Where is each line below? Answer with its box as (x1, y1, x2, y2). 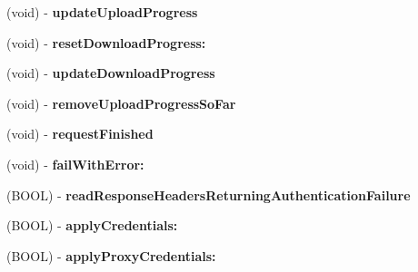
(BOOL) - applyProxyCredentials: (6, 246, 216, 265)
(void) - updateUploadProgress (6, 3, 198, 21)
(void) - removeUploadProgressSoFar (6, 93, 236, 112)
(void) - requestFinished (6, 124, 154, 143)
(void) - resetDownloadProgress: (6, 33, 206, 52)
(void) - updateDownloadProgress (6, 63, 215, 83)
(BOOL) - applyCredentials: (6, 216, 178, 235)
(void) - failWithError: (6, 154, 144, 173)
